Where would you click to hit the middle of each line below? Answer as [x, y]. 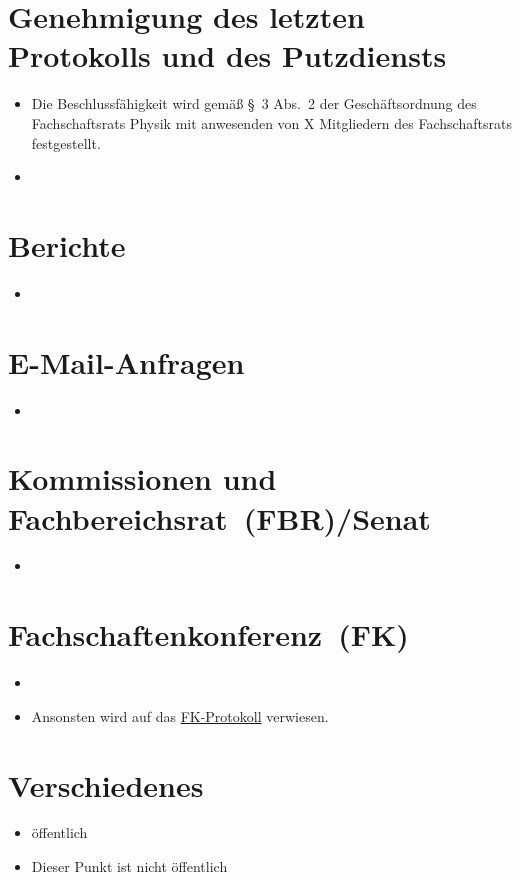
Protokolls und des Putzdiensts [227, 55]
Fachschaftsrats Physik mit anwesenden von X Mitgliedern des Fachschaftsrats [271, 122]
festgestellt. [66, 142]
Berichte [67, 244]
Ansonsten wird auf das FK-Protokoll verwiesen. [180, 715]
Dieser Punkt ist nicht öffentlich [129, 866]
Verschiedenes [106, 784]
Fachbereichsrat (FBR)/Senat [219, 517]
